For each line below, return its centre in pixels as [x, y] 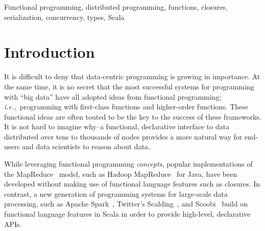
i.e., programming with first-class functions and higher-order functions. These [126, 107]
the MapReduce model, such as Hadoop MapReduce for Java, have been [121, 174]
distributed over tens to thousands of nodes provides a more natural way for [123, 136]
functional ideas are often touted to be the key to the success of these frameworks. [133, 116]
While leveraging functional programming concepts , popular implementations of [128, 164]
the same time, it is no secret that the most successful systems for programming [129, 86]
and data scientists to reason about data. [86, 146]
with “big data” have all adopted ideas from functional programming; [113, 96]
